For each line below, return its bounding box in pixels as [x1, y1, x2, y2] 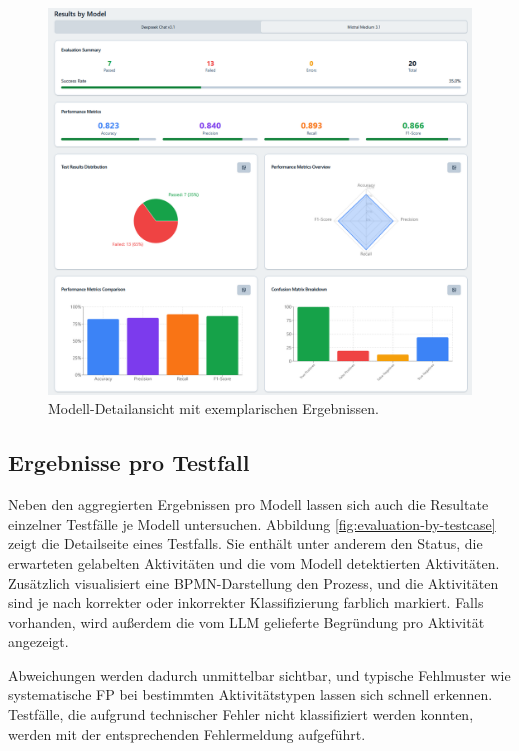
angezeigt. [8, 631, 69, 652]
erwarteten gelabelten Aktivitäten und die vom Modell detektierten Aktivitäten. [8, 552, 500, 573]
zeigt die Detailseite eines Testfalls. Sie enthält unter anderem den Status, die [8, 533, 483, 554]
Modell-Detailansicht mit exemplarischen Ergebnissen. [48, 398, 379, 419]
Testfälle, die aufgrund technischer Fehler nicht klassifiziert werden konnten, [8, 704, 474, 725]
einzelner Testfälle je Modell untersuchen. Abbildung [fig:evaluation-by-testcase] [8, 513, 496, 534]
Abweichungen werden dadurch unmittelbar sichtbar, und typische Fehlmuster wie [8, 664, 511, 685]
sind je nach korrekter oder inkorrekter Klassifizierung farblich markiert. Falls [8, 592, 484, 613]
